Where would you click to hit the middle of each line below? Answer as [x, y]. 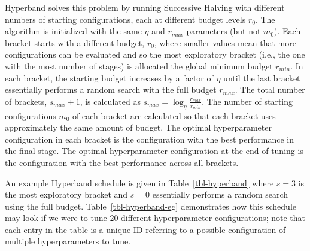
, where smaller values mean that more [225, 42]
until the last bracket [262, 78]
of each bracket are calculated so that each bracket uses [174, 115]
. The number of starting [247, 101]
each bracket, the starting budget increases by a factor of [109, 78]
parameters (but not [224, 31]
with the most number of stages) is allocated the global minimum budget [139, 66]
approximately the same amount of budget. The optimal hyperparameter [138, 127]
